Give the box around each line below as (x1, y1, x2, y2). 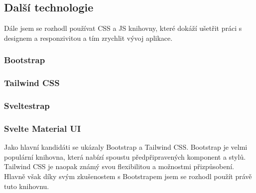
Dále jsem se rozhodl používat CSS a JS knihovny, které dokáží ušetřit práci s (4, 23, 242, 33)
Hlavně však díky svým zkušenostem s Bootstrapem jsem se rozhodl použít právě (4, 171, 252, 181)
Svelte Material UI (4, 122, 81, 134)
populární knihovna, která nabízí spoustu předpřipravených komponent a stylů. (4, 151, 246, 162)
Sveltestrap (4, 99, 50, 111)
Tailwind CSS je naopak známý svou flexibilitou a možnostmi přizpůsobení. (4, 161, 234, 172)
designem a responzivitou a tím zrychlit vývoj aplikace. (4, 32, 173, 43)
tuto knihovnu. (4, 181, 49, 191)
